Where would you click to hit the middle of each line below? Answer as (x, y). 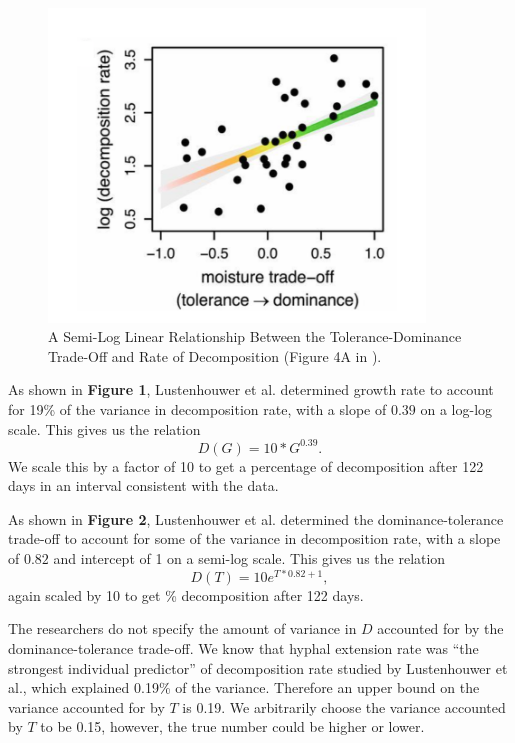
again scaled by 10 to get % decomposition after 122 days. (186, 594)
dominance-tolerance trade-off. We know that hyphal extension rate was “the (243, 647)
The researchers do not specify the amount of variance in (182, 628)
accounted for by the (440, 628)
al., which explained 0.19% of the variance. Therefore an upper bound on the (244, 687)
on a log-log (456, 409)
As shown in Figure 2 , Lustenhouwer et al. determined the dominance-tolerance (256, 518)
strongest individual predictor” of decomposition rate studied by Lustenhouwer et (258, 667)
